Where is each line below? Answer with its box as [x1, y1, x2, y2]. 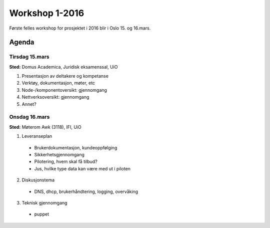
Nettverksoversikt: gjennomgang [21, 94, 89, 100]
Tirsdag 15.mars [9, 53, 49, 60]
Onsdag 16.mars [9, 113, 50, 120]
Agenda [9, 38, 34, 47]
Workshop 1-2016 [9, 8, 84, 19]
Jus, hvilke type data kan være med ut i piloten [34, 165, 131, 171]
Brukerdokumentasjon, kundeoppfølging [34, 144, 117, 150]
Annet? [21, 101, 37, 107]
